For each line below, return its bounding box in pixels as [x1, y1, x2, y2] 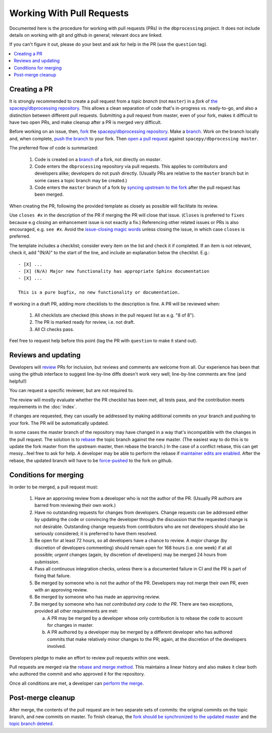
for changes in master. [47, 622, 94, 628]
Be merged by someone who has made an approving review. [34, 594, 161, 600]
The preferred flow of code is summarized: [9, 145, 98, 151]
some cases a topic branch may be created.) [34, 177, 127, 183]
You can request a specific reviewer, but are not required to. [9, 388, 134, 394]
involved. [47, 643, 66, 649]
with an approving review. [34, 587, 88, 593]
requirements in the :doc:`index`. [9, 403, 77, 410]
